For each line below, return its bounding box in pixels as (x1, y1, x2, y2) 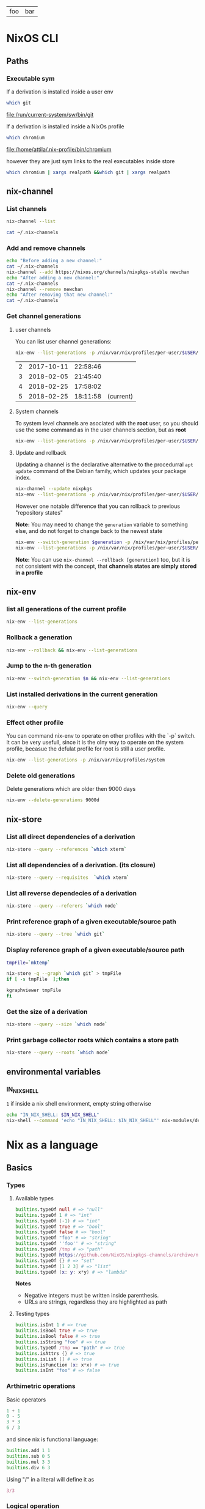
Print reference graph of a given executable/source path (6, 917, 177, 926)
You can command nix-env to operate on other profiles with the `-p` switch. (6, 732, 196, 740)
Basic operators (6, 1396, 46, 1403)
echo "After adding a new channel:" (6, 274, 99, 281)
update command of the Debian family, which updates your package (15, 468, 187, 475)
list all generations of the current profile (6, 605, 127, 614)
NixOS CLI (6, 32, 59, 45)
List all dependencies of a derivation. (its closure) (6, 861, 156, 869)
